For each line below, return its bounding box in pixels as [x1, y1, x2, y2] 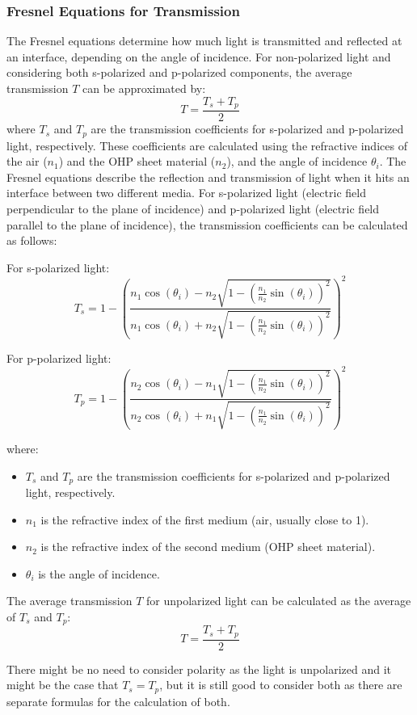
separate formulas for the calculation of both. [6, 692, 230, 709]
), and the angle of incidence [226, 153, 368, 170]
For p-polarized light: [6, 349, 112, 366]
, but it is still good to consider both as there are [159, 676, 402, 693]
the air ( [6, 153, 48, 170]
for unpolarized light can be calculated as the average [145, 592, 411, 609]
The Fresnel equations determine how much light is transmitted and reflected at [6, 32, 402, 49]
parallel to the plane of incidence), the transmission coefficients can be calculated [6, 216, 408, 233]
